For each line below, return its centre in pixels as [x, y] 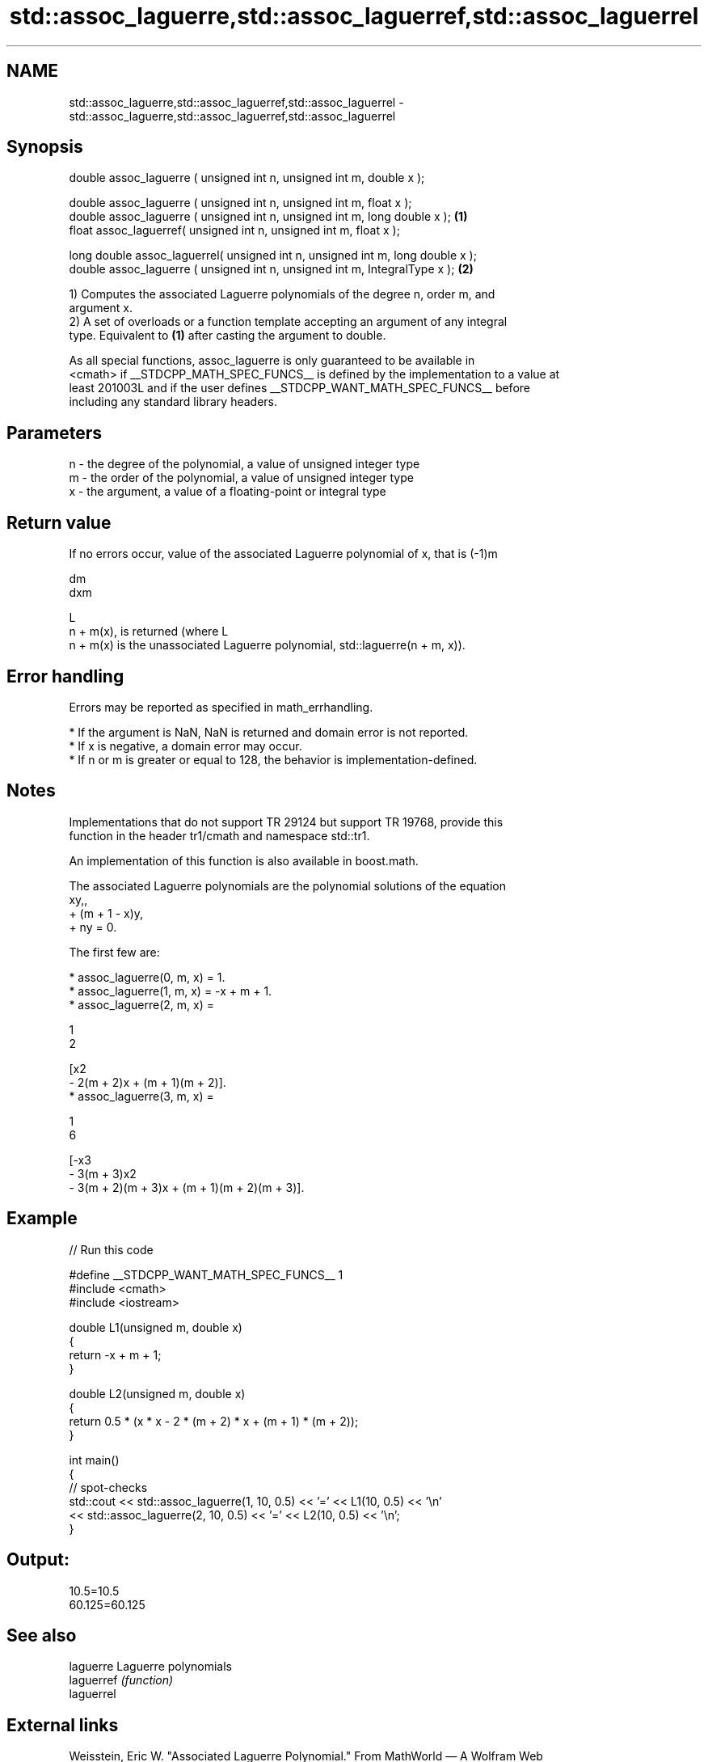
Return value [59, 522]
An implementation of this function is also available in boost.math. [244, 860]
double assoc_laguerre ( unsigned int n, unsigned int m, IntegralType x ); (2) [271, 269]
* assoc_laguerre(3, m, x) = [141, 1096]
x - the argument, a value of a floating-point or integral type [228, 492]
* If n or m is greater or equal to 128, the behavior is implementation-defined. [273, 759]
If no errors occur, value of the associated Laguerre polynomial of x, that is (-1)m [283, 554]
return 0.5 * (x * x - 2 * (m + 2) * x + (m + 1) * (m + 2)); [214, 1421]
